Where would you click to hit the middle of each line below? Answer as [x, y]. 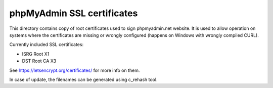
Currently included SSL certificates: [46, 45]
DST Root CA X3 [39, 61]
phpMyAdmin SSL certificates [74, 13]
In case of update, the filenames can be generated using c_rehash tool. [83, 79]
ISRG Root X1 [36, 54]
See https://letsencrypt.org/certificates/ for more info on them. [75, 70]
